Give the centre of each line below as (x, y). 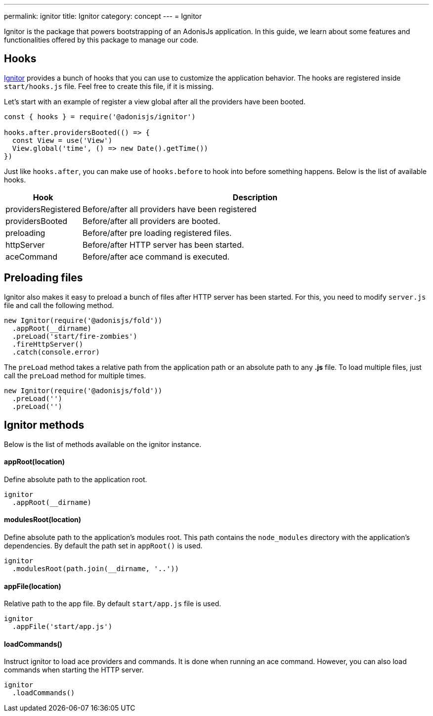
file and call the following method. (59, 305)
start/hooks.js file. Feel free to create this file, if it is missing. (109, 86)
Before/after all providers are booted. (152, 221)
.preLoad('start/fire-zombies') (75, 336)
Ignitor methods (44, 425)
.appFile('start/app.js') (62, 627)
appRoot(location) (35, 462)
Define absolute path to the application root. (76, 479)
